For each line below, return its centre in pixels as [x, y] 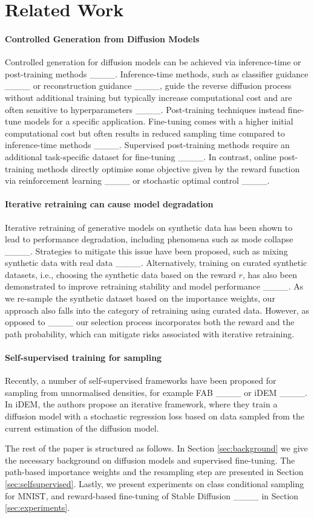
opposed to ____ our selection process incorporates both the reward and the [150, 322]
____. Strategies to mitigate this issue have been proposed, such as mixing [146, 251]
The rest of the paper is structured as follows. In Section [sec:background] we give [156, 448]
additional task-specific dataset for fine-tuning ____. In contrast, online [141, 156]
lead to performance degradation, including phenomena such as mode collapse [149, 239]
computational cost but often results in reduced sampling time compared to [145, 133]
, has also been [270, 274]
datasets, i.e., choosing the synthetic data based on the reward [120, 274]
